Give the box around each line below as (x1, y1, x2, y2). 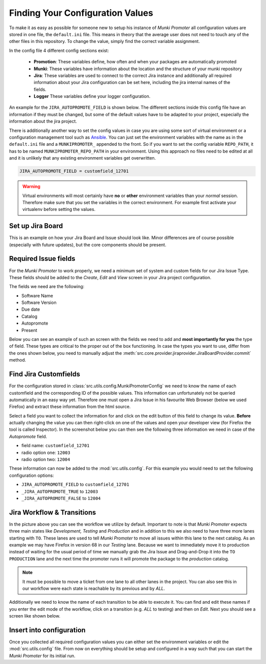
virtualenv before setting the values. (22, 207, 96, 212)
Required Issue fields (9, 254, 76, 263)
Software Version (21, 299, 57, 306)
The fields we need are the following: (9, 284, 85, 290)
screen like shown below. (9, 613, 61, 619)
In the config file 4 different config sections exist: (9, 47, 109, 53)
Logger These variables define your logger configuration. (33, 93, 151, 99)
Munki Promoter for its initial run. (9, 653, 76, 659)
